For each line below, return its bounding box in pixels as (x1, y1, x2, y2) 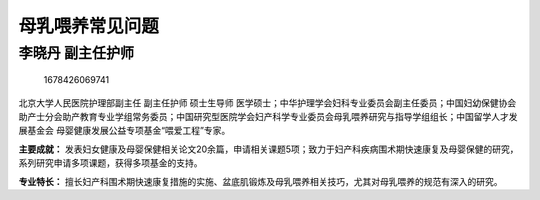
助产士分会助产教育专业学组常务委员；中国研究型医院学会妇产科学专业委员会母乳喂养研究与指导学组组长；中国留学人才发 (18, 110, 518, 122)
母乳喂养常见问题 (18, 15, 160, 37)
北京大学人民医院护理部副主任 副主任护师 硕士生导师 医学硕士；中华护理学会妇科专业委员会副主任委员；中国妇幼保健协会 (18, 96, 517, 109)
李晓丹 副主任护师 (18, 44, 135, 62)
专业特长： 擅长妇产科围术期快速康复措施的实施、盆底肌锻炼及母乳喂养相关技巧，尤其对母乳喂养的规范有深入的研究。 (18, 175, 503, 187)
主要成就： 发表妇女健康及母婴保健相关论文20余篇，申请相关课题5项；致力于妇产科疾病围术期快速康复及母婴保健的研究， (18, 143, 519, 155)
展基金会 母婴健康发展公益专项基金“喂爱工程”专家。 (18, 125, 231, 137)
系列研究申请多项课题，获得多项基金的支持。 (18, 157, 203, 169)
